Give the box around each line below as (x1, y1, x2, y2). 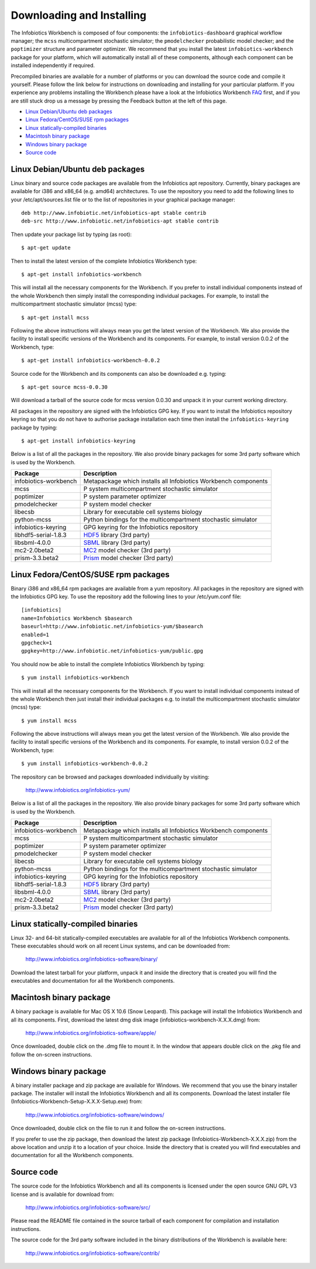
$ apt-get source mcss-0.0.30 (21, 383, 108, 390)
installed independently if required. (11, 62, 95, 69)
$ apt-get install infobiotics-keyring (21, 437, 136, 444)
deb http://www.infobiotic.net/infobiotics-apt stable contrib (21, 210, 207, 217)
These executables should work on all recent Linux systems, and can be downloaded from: (11, 942, 231, 949)
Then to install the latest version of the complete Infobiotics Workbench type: (11, 258, 197, 265)
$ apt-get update (21, 245, 71, 251)
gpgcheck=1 (21, 639, 53, 646)
